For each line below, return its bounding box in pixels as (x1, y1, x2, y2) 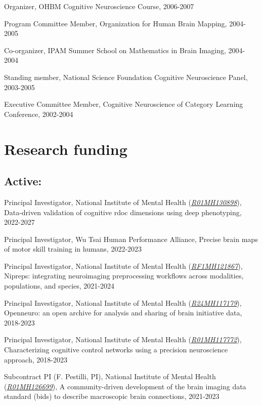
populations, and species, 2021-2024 (4, 280, 115, 291)
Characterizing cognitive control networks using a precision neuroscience (4, 344, 228, 355)
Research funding (4, 138, 127, 159)
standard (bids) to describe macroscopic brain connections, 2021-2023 (4, 391, 220, 401)
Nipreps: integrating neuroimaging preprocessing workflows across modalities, (4, 270, 244, 281)
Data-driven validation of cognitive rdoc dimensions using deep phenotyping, (4, 207, 242, 217)
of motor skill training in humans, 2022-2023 (4, 244, 142, 254)
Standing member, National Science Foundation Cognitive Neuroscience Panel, (4, 71, 248, 82)
